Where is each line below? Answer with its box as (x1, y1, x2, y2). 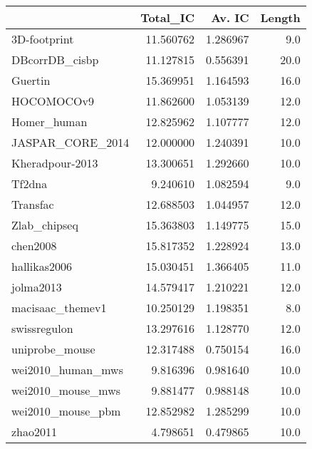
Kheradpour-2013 (11, 155, 98, 171)
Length (260, 9, 301, 26)
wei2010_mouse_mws (11, 382, 121, 398)
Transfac (11, 196, 54, 212)
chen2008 (11, 237, 57, 254)
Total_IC (140, 9, 194, 26)
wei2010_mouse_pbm (11, 403, 121, 419)
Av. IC (211, 9, 249, 26)
